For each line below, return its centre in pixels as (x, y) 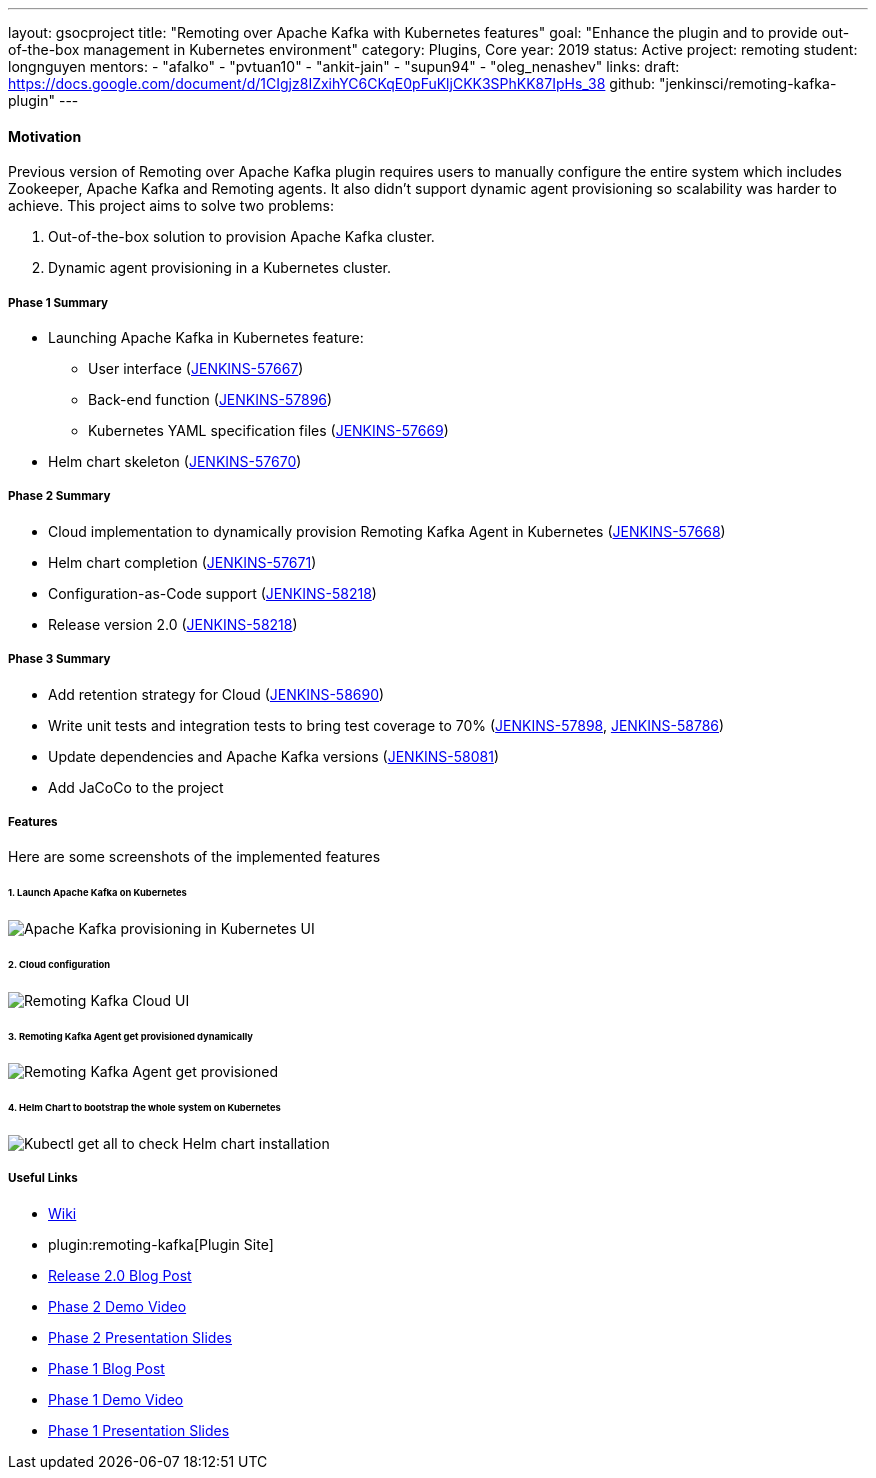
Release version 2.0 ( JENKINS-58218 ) (173, 624)
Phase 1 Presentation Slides (139, 1430)
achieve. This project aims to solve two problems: (171, 206)
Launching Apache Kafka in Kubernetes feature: (206, 337)
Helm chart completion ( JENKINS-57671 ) (182, 562)
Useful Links (43, 1178)
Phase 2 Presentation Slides (140, 1337)
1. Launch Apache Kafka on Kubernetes (97, 893)
